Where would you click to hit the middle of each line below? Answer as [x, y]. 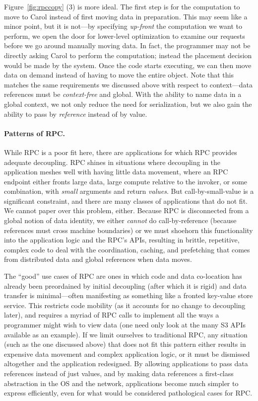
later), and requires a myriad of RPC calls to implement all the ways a [112, 315]
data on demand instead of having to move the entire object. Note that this [119, 75]
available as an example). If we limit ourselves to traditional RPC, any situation [126, 334]
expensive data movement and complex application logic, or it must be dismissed [127, 354]
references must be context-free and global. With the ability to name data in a [123, 94]
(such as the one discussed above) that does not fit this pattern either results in [125, 344]
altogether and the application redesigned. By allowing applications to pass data [126, 363]
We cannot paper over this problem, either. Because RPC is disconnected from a [127, 210]
